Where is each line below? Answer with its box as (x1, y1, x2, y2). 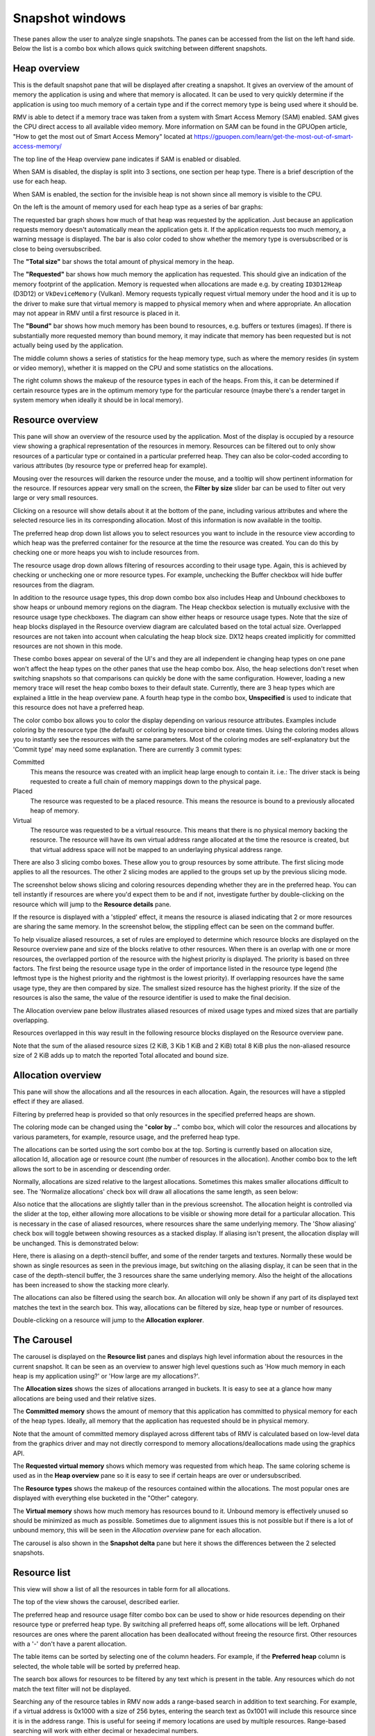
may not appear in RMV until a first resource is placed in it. (12, 309, 181, 317)
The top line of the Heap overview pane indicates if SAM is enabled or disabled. (12, 155, 241, 163)
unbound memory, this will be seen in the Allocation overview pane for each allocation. (12, 1526, 262, 1535)
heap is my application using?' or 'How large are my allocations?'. (12, 1371, 200, 1380)
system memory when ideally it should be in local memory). (12, 396, 183, 404)
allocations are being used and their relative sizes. (12, 1394, 156, 1403)
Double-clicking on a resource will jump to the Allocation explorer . (12, 1316, 205, 1324)
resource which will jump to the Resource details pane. (12, 900, 172, 908)
